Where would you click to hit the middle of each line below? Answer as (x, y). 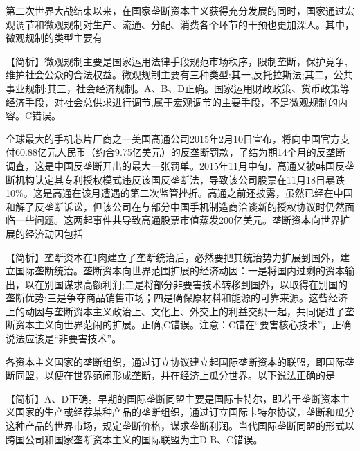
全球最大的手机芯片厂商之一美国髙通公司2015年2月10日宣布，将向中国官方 (173, 138)
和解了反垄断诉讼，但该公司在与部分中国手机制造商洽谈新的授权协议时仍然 (175, 206)
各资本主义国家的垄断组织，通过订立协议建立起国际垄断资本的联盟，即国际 (175, 361)
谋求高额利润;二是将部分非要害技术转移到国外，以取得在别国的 (205, 284)
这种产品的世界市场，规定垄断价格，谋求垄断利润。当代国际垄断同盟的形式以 (180, 426)
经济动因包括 (54, 233)
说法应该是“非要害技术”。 (64, 338)
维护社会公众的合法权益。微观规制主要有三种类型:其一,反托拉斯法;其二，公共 (179, 74)
